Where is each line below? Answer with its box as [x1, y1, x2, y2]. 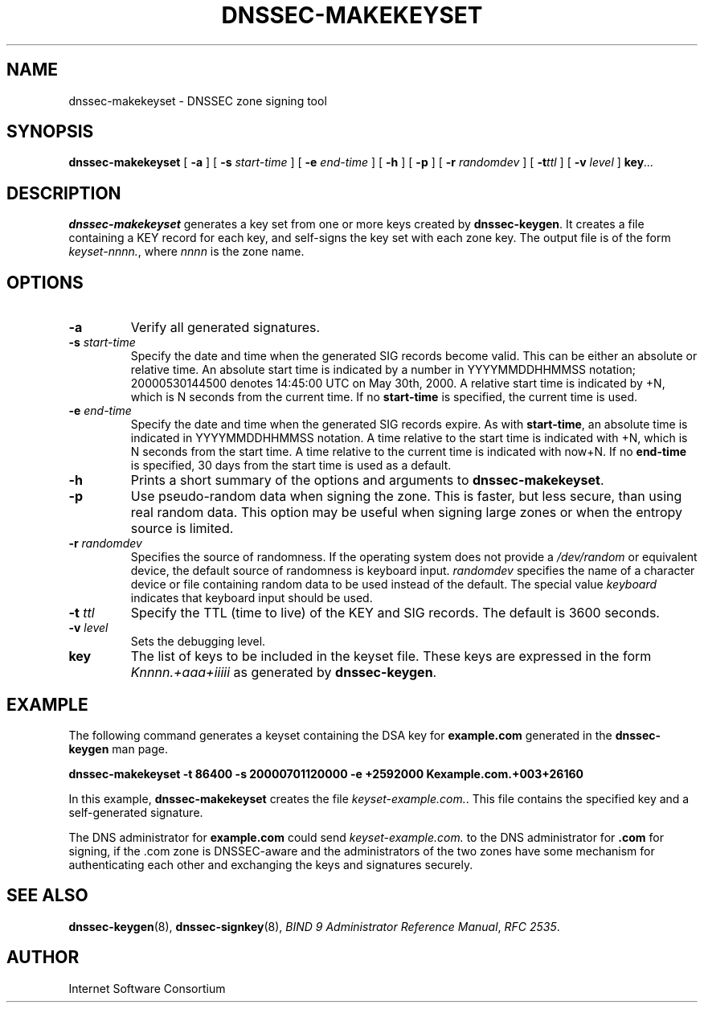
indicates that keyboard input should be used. [130, 591, 373, 605]
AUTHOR [6, 947, 80, 968]
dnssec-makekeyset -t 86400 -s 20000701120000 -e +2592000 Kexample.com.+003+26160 [68, 766, 583, 781]
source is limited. [130, 520, 234, 537]
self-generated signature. [68, 805, 203, 819]
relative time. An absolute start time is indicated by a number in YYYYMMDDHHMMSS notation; [130, 363, 636, 377]
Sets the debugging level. [130, 634, 266, 649]
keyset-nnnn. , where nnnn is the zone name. [68, 244, 305, 259]
